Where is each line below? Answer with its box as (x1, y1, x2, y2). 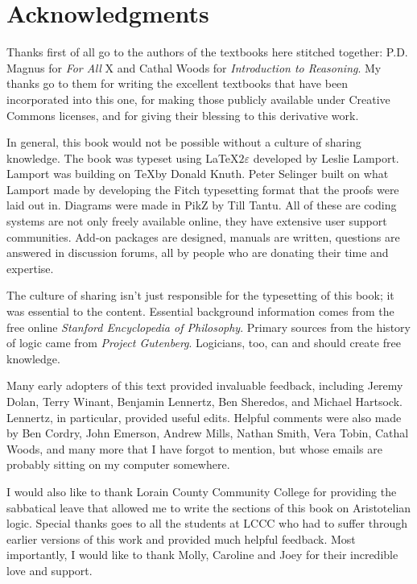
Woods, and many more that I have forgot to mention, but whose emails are (6, 440, 382, 457)
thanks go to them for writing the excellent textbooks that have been (6, 75, 349, 92)
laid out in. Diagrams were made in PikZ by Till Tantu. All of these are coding (6, 197, 397, 213)
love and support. (6, 561, 93, 578)
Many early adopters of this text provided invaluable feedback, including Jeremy (6, 377, 403, 394)
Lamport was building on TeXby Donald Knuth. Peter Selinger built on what (6, 165, 389, 182)
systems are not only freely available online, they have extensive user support (6, 213, 387, 230)
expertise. (6, 259, 54, 276)
